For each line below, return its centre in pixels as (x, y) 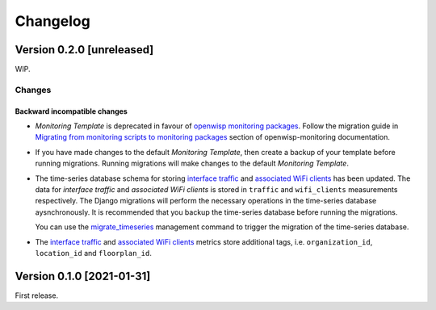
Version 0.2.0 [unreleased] (84, 50)
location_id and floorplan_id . (94, 253)
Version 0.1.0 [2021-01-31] (83, 276)
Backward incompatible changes (71, 111)
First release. (37, 295)
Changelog (52, 21)
